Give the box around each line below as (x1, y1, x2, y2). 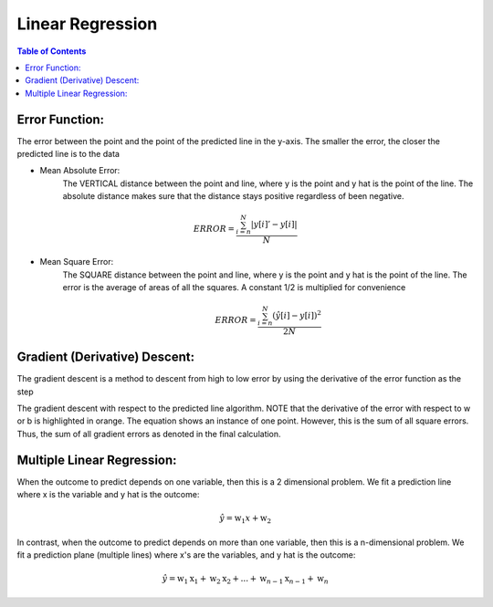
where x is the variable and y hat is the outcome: (16, 489, 200, 500)
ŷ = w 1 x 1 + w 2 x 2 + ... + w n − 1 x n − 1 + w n (162, 573, 329, 586)
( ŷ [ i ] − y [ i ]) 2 (272, 309, 321, 321)
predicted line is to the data (16, 149, 121, 160)
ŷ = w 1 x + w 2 (219, 513, 272, 526)
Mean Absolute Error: (39, 165, 121, 176)
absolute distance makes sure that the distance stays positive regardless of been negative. (62, 191, 404, 202)
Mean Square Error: (39, 256, 114, 267)
